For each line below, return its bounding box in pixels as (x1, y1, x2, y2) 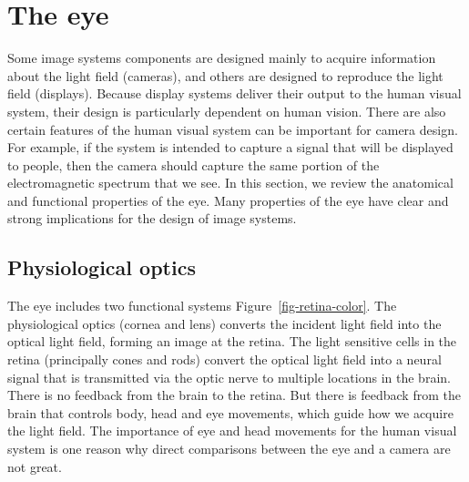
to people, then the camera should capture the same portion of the (7, 155, 380, 174)
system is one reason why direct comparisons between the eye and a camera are (7, 439, 451, 458)
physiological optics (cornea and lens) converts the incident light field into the (7, 313, 442, 333)
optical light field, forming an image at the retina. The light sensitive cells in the (7, 332, 457, 351)
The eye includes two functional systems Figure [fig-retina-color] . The (7, 296, 397, 315)
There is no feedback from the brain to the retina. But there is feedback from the (7, 385, 461, 405)
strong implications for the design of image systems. (7, 209, 297, 228)
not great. (7, 456, 62, 476)
